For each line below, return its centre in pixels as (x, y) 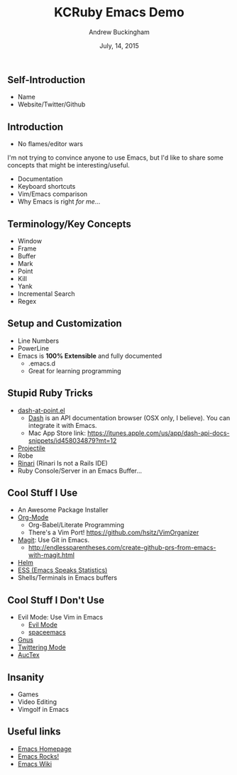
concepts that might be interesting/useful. (68, 165)
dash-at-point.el (41, 410)
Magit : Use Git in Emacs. (54, 540)
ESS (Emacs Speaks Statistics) (62, 570)
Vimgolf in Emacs (43, 710)
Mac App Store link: (57, 433)
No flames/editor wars (50, 144)
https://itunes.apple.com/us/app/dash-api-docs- (159, 433)
